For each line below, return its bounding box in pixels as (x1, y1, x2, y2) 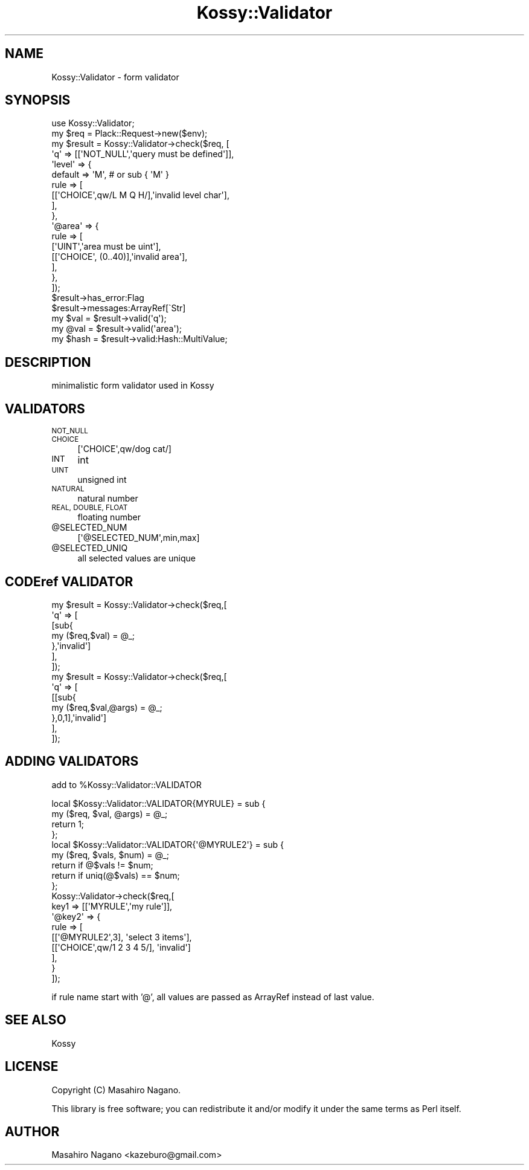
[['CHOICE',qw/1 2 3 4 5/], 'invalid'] (51, 942, 191, 952)
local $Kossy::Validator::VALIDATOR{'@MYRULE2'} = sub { (51, 839, 284, 850)
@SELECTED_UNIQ (51, 543, 128, 554)
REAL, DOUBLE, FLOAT (51, 503, 128, 512)
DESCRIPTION (5, 354, 91, 370)
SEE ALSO (5, 1012, 66, 1028)
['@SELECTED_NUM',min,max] (77, 532, 200, 543)
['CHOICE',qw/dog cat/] (77, 444, 172, 454)
